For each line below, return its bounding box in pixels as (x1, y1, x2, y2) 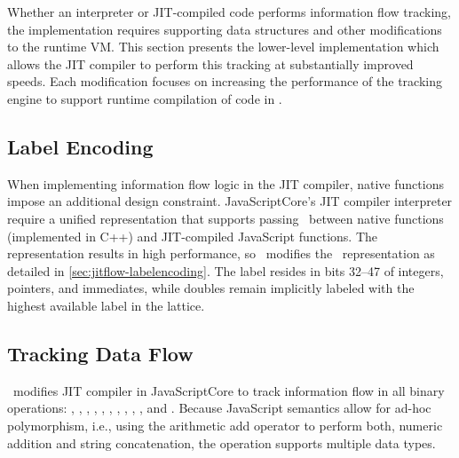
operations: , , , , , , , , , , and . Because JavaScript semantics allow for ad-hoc (7, 399, 431, 417)
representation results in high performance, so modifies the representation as (7, 244, 435, 263)
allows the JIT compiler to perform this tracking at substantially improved (7, 54, 414, 73)
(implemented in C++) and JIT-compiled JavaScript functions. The (7, 226, 378, 245)
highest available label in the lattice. (7, 296, 205, 314)
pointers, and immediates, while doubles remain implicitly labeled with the (7, 279, 415, 297)
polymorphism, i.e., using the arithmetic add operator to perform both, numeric (7, 415, 443, 434)
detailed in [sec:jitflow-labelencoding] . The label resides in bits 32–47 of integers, (7, 261, 444, 280)
